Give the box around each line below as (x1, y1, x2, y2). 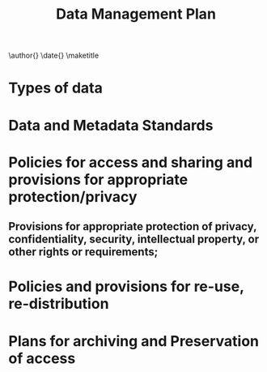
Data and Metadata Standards (8, 116, 214, 135)
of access (8, 349, 76, 367)
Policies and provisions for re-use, (8, 277, 244, 296)
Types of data (8, 79, 103, 97)
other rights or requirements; (8, 245, 159, 259)
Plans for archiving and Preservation (8, 331, 260, 350)
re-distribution (8, 295, 109, 313)
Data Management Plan (55, 5, 217, 24)
